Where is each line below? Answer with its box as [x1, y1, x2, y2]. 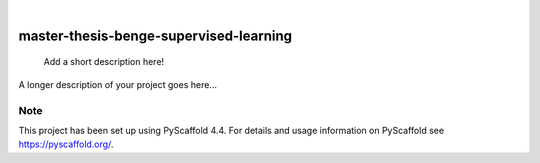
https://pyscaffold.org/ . [18, 138, 114, 150]
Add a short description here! [43, 56, 165, 68]
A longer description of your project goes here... [18, 78, 217, 90]
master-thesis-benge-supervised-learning [18, 27, 292, 44]
